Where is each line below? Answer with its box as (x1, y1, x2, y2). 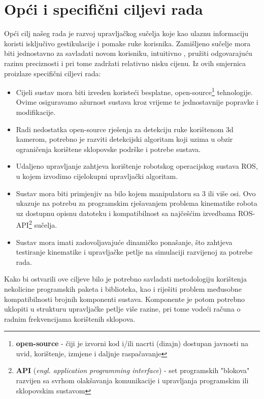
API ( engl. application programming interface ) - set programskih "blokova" (16, 365, 250, 376)
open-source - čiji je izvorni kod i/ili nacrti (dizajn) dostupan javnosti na (16, 338, 249, 349)
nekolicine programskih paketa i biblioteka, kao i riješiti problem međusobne (4, 283, 242, 294)
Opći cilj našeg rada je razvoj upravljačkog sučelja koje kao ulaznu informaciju (4, 28, 249, 39)
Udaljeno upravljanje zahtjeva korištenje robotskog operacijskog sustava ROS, (16, 161, 258, 171)
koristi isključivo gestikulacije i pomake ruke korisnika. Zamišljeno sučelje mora (4, 38, 251, 48)
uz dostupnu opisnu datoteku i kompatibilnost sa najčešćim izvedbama (16, 207, 236, 218)
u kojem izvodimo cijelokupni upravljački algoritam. (16, 170, 178, 181)
